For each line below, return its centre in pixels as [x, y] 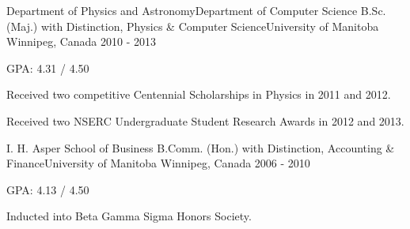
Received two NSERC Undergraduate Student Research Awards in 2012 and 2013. [205, 120]
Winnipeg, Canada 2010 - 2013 [82, 41]
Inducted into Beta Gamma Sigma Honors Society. [129, 216]
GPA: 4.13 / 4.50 [48, 189]
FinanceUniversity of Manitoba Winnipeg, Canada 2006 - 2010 [158, 163]
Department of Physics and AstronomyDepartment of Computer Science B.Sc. [196, 10]
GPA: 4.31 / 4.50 [48, 68]
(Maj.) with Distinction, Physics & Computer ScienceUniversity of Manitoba [193, 26]
